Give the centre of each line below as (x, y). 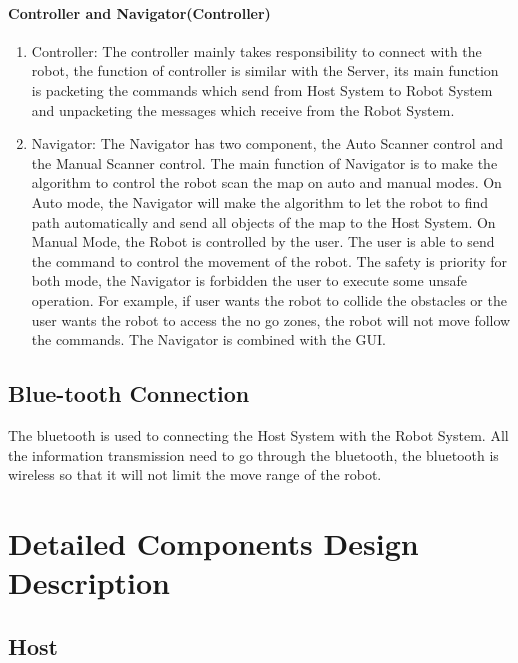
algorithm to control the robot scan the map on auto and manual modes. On (266, 182)
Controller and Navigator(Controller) (139, 12)
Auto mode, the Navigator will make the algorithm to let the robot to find (260, 201)
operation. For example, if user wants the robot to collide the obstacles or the (269, 299)
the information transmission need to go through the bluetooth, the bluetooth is (253, 454)
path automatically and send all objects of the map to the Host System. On (263, 221)
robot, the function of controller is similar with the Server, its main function (265, 70)
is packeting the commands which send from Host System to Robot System (262, 89)
